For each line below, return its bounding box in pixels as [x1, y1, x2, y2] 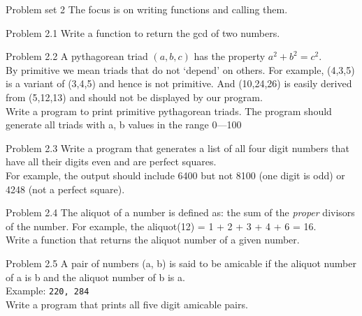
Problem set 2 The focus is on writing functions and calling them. [6, 2, 288, 16]
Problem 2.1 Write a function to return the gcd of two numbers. [6, 25, 280, 40]
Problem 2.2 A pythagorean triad [6, 49, 148, 63]
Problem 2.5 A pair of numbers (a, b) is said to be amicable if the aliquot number [6, 255, 356, 270]
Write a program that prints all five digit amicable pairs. [6, 296, 248, 311]
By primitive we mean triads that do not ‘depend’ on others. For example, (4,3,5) [6, 62, 355, 77]
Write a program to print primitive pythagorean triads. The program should [6, 103, 332, 118]
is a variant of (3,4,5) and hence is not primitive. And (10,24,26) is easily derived [6, 76, 352, 91]
